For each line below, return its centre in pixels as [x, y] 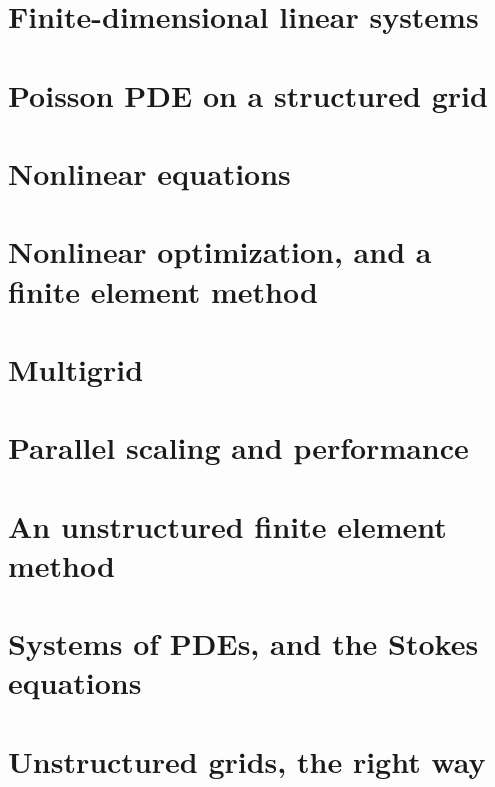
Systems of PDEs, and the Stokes [243, 643]
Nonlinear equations [149, 172]
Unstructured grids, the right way [247, 760]
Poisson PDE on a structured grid [248, 94]
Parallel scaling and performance [238, 447]
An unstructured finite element [227, 525]
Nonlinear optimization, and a [220, 251]
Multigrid [76, 368]
